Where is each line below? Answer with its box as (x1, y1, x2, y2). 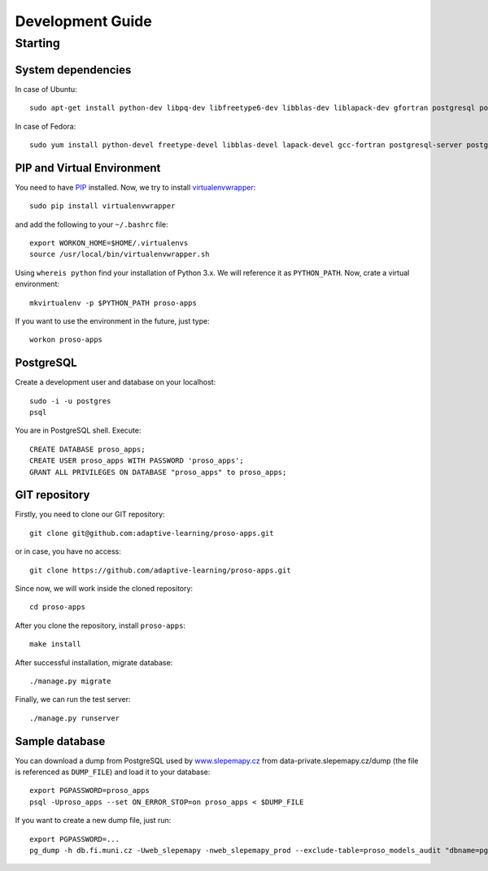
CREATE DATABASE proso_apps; (29, 444, 146, 454)
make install (29, 639, 81, 649)
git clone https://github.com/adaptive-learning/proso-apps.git (29, 565, 292, 575)
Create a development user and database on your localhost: (15, 377, 216, 387)
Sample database (15, 734, 106, 748)
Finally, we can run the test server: (15, 695, 131, 704)
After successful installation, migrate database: (15, 657, 173, 667)
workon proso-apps (29, 335, 103, 345)
